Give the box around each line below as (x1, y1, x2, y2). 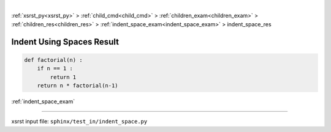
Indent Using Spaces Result (11, 37, 120, 47)
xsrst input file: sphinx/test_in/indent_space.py (11, 118, 148, 125)
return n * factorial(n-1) (37, 82, 119, 89)
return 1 (50, 73, 77, 81)
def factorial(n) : (24, 56, 83, 64)
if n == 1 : (37, 65, 74, 72)
